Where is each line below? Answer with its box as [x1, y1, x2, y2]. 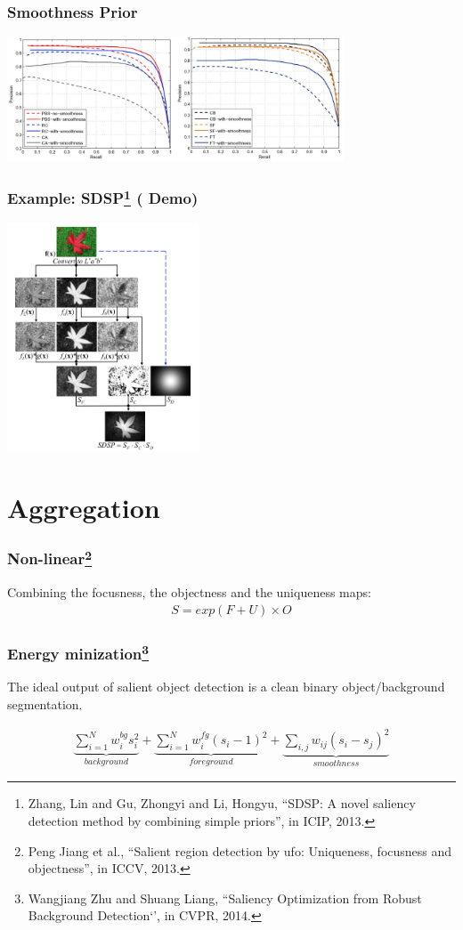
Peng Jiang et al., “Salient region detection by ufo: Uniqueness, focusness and [28, 841, 452, 860]
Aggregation [7, 489, 160, 526]
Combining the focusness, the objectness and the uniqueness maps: [7, 583, 371, 602]
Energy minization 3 [7, 640, 150, 665]
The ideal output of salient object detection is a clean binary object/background [7, 677, 445, 696]
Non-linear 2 [7, 546, 93, 570]
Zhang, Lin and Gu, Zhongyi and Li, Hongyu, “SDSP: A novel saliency [28, 794, 416, 813]
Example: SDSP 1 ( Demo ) [7, 185, 199, 209]
